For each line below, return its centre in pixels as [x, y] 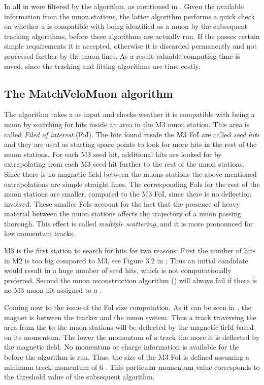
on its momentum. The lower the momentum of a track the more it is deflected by [132, 337]
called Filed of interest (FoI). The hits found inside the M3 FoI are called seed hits [132, 134]
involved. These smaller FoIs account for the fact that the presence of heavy [122, 203]
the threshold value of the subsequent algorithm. [79, 377]
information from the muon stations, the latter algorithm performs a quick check [129, 16]
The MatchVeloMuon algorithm [89, 93]
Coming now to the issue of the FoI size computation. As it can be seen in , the [128, 307]
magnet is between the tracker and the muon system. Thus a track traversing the [130, 317]
